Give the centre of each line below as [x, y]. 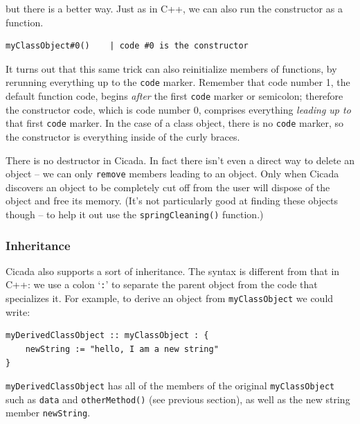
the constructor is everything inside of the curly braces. [123, 136]
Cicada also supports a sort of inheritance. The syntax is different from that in [173, 271]
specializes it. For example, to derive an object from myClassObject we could [170, 298]
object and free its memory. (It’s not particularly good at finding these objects [172, 201]
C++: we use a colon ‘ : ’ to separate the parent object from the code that [162, 284]
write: [18, 311]
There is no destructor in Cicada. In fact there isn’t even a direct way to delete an [180, 160]
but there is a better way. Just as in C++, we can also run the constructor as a [174, 8]
